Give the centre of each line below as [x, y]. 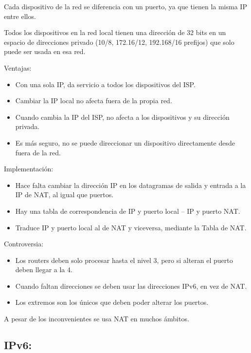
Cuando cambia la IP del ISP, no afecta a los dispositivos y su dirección [122, 117]
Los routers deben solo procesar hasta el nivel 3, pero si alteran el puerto [124, 260]
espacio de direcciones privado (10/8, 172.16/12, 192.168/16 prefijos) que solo [119, 42]
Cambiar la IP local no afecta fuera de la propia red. [94, 101]
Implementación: [29, 169]
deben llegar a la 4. [44, 269]
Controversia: [24, 244]
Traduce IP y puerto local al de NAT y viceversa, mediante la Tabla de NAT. [131, 227]
